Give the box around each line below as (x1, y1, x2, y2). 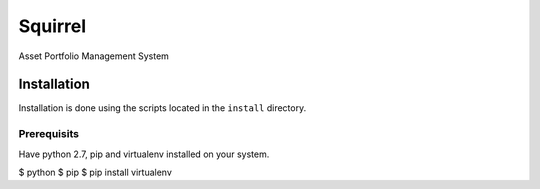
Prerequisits (18, 127, 80, 141)
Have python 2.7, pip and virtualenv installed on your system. (18, 148, 270, 160)
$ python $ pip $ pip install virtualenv (18, 166, 172, 178)
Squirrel (18, 15, 87, 37)
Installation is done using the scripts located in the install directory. (18, 102, 307, 114)
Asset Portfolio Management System (18, 50, 170, 62)
